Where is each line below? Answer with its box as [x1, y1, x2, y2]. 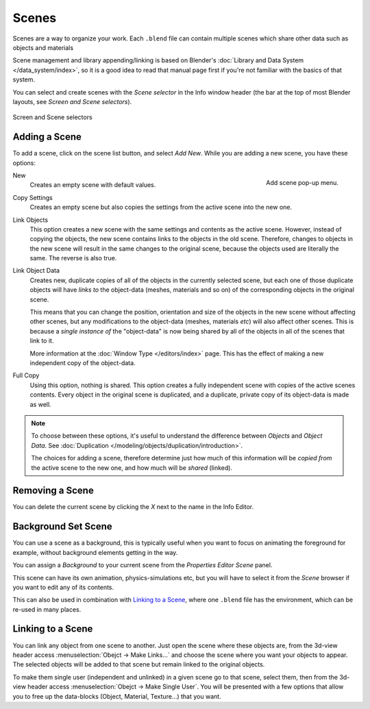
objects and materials [12, 43, 74, 51]
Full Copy [12, 371, 40, 380]
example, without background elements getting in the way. [12, 548, 178, 556]
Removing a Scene [12, 485, 94, 497]
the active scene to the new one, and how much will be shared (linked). [31, 463, 233, 472]
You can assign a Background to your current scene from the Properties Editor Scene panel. [12, 561, 273, 569]
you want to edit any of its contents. [12, 583, 114, 591]
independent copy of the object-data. [29, 359, 136, 366]
